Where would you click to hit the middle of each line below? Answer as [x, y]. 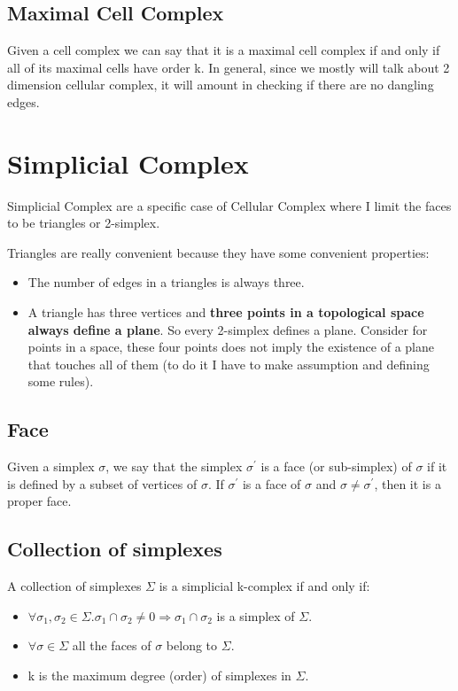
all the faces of [112, 645]
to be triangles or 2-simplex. [84, 223]
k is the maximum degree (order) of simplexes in [159, 675]
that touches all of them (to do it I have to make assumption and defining [229, 364]
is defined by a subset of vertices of [102, 483]
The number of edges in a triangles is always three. [166, 282]
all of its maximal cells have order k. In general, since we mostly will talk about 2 [229, 67]
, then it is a [408, 483]
